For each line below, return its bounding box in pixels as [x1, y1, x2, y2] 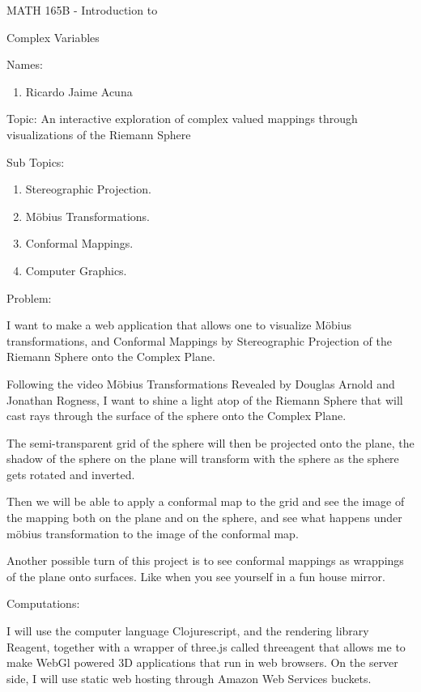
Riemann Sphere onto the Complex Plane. [6, 348, 215, 365]
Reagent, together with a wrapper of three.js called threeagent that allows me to [6, 638, 406, 655]
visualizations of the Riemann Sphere [6, 125, 191, 142]
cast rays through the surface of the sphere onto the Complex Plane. [6, 407, 347, 424]
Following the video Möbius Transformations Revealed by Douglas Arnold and [6, 375, 395, 392]
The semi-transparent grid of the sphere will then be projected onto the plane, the [6, 434, 415, 451]
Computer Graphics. [25, 261, 127, 278]
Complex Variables [6, 28, 100, 45]
